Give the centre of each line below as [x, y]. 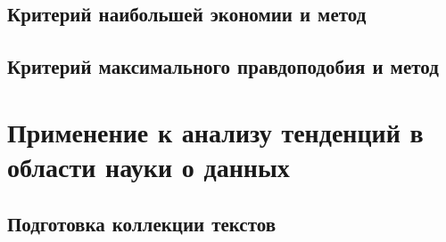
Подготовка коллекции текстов [142, 223]
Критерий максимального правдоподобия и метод [223, 66]
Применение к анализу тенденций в [215, 131]
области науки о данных [149, 166]
